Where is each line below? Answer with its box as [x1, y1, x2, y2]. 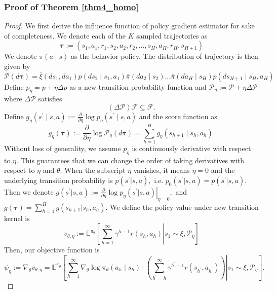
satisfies [38, 93, 62, 104]
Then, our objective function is [4, 244, 100, 255]
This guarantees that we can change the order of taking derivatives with [20, 155, 245, 165]
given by [4, 61, 30, 71]
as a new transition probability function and [69, 81, 207, 92]
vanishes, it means [133, 165, 190, 175]
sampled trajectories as [136, 30, 208, 41]
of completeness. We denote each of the [4, 30, 126, 41]
